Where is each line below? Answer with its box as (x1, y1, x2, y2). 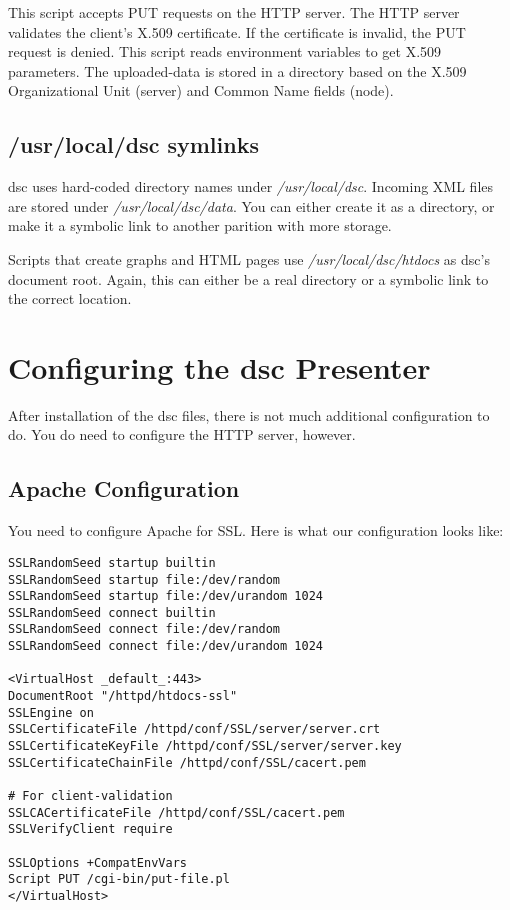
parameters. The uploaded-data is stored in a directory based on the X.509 (8, 60, 467, 81)
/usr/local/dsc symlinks (8, 129, 259, 160)
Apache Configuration (8, 473, 240, 504)
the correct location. (8, 288, 132, 309)
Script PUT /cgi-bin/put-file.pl (8, 872, 230, 887)
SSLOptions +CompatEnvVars (8, 855, 187, 870)
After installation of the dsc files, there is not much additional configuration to (8, 404, 490, 425)
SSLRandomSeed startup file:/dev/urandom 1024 (8, 589, 323, 604)
